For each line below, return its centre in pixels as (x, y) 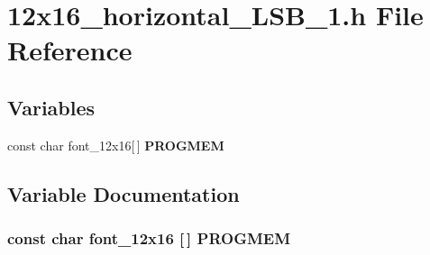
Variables (51, 107)
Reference (70, 50)
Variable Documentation (124, 193)
